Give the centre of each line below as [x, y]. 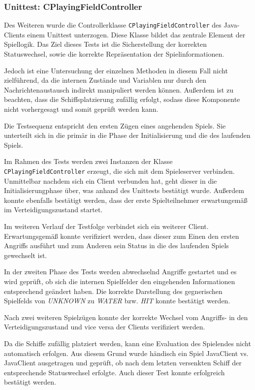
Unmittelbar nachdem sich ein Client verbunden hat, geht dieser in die [111, 180]
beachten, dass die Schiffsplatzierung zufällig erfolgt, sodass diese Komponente [122, 99]
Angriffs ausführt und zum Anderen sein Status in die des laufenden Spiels [116, 245]
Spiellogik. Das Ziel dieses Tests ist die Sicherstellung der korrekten [105, 44]
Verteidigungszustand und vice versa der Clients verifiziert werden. [105, 327]
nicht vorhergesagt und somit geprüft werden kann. [81, 109]
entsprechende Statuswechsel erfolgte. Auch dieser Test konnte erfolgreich [114, 372]
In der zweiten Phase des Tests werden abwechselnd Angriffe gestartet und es [120, 272]
